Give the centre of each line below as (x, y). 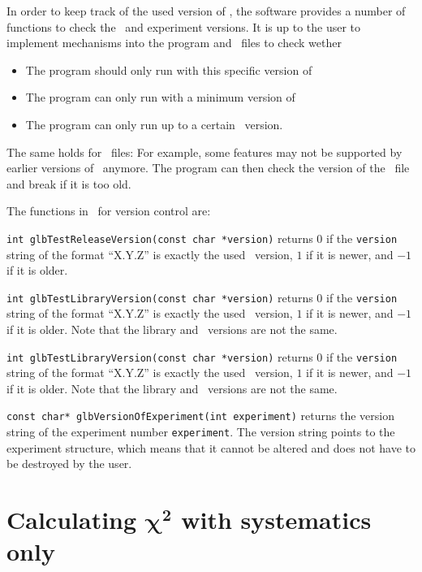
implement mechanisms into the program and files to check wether (174, 43)
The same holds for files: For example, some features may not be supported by (205, 152)
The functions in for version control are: (109, 211)
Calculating (72, 520)
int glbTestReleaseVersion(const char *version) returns (160, 238)
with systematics (276, 520)
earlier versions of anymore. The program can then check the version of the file (208, 168)
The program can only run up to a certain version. (154, 124)
